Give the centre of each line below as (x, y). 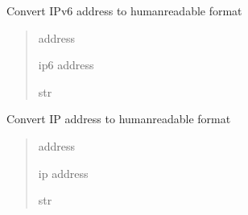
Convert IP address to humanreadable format (119, 119)
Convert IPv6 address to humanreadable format (124, 10)
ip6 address (66, 65)
